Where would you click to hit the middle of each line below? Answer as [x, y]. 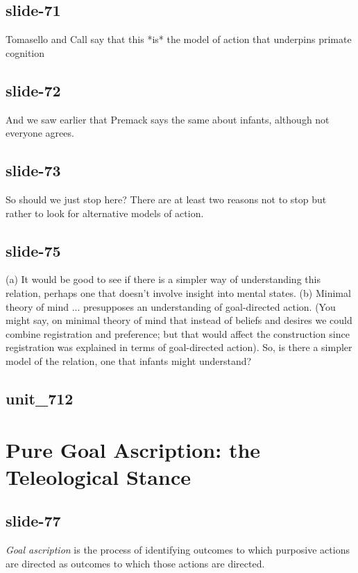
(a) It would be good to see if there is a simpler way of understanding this [163, 279]
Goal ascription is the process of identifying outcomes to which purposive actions [178, 550]
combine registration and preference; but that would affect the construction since [178, 333]
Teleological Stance [98, 476]
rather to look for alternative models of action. [105, 213]
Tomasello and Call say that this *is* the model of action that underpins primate [179, 39]
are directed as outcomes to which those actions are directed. [135, 563]
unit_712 [40, 398]
